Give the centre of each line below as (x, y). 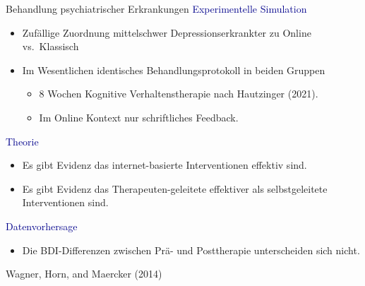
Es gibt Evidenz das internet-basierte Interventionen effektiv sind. (164, 165)
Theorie (22, 141)
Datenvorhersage (42, 226)
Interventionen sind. (65, 202)
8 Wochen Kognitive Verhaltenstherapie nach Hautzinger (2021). (179, 94)
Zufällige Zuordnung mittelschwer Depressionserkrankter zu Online (167, 32)
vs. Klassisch (50, 46)
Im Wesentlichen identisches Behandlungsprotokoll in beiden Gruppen (174, 70)
